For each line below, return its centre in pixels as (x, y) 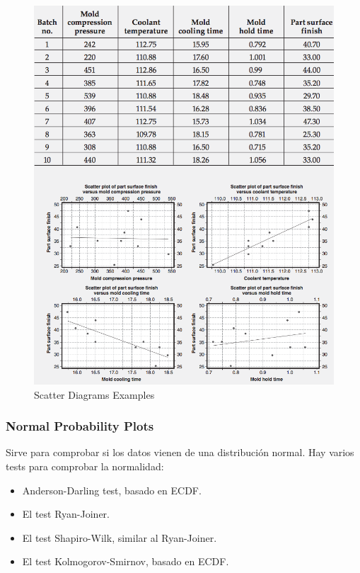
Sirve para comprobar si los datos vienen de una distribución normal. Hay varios (180, 452)
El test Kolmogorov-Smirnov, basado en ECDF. (126, 561)
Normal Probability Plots (80, 426)
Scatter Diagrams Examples (94, 394)
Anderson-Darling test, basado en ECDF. (112, 490)
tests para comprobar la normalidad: (85, 466)
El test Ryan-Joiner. (66, 514)
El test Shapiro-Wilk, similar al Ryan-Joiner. (120, 537)
